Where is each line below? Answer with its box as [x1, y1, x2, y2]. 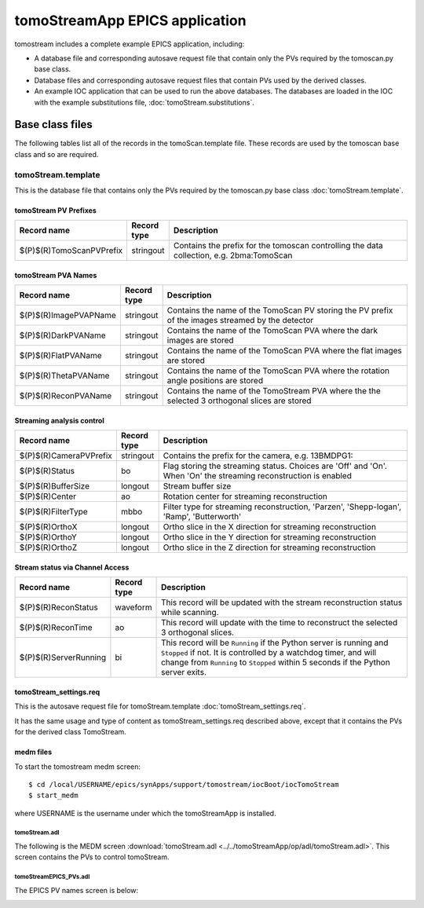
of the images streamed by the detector [166, 315, 314, 326]
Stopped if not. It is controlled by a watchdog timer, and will [161, 647, 377, 658]
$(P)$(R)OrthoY [19, 532, 78, 543]
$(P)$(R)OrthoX [19, 522, 78, 533]
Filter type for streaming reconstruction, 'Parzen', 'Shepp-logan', [163, 501, 402, 512]
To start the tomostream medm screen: [14, 762, 141, 771]
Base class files [14, 118, 93, 131]
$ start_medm [28, 791, 79, 800]
